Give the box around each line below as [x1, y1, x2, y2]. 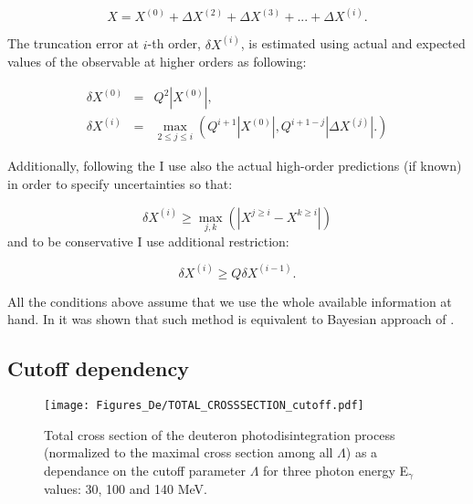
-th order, [147, 34, 201, 53]
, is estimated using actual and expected [240, 34, 466, 53]
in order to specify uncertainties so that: [7, 173, 233, 193]
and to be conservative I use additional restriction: [7, 231, 289, 250]
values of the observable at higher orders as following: [7, 52, 307, 71]
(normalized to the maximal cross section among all [44, 443, 333, 462]
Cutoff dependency [7, 354, 189, 383]
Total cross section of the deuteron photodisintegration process [44, 425, 395, 444]
